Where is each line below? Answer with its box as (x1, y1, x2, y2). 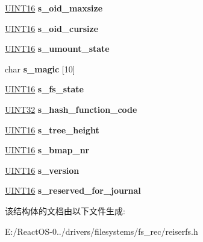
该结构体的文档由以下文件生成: (5, 204, 125, 217)
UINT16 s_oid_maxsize (5, 2, 103, 14)
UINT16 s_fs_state (5, 83, 84, 95)
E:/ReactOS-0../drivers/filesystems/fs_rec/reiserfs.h (5, 224, 198, 237)
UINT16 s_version (5, 164, 80, 176)
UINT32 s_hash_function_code (5, 103, 137, 115)
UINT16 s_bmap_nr (5, 144, 90, 156)
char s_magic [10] (5, 62, 75, 75)
